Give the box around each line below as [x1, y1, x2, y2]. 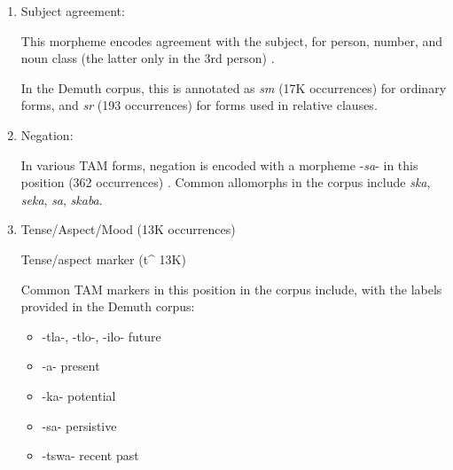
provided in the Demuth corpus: [20, 297, 195, 316]
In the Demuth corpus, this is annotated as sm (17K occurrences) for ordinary [20, 78, 447, 97]
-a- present [42, 356, 100, 375]
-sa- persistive [42, 416, 117, 435]
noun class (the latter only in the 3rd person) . [20, 49, 275, 67]
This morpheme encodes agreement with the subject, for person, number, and [20, 31, 443, 50]
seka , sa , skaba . [20, 190, 103, 208]
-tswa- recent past [42, 446, 139, 465]
